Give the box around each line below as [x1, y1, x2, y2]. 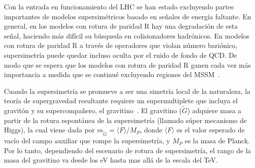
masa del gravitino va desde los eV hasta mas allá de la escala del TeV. [4, 155, 218, 165]
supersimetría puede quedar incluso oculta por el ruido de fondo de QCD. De [4, 49, 237, 60]
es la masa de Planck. [184, 135, 250, 146]
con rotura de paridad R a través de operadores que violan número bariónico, [4, 40, 238, 50]
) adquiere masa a [187, 105, 242, 116]
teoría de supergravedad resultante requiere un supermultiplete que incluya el [4, 95, 238, 106]
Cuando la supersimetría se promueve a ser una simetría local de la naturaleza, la [4, 85, 251, 96]
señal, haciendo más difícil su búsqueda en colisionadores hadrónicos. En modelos [4, 30, 250, 41]
